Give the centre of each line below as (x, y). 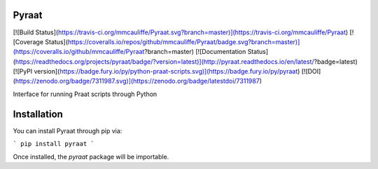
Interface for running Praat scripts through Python (85, 94)
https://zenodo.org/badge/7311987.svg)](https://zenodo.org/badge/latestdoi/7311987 (138, 81)
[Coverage (28, 41)
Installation (38, 114)
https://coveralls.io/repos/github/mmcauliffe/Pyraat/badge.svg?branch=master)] (184, 41)
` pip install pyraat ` (54, 144)
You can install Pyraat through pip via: (68, 130)
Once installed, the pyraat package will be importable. (91, 156)
